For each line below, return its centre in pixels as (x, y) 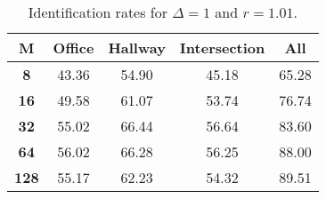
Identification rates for (98, 12)
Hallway (137, 48)
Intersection (222, 48)
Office (73, 48)
